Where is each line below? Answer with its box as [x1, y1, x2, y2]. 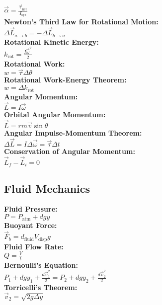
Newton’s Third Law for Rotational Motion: [4, 16, 159, 27]
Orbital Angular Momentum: [4, 109, 106, 120]
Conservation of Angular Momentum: [4, 146, 135, 156]
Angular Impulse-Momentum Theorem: [4, 128, 142, 138]
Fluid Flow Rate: [4, 241, 64, 251]
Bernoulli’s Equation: [4, 259, 79, 270]
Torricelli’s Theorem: [4, 282, 78, 292]
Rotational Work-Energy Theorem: [4, 75, 127, 85]
